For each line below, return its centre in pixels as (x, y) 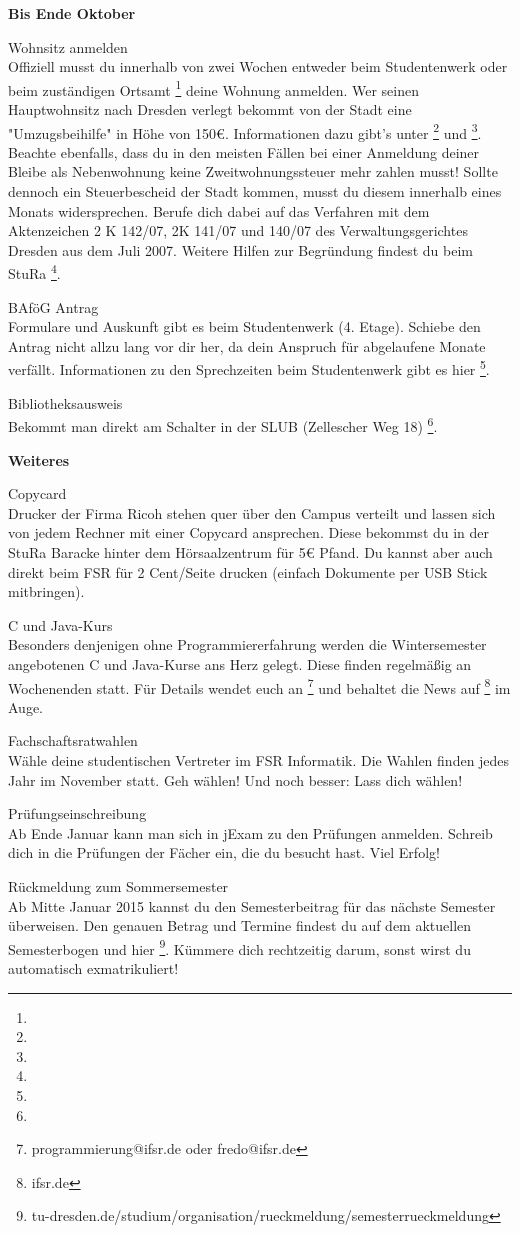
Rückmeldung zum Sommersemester (118, 885)
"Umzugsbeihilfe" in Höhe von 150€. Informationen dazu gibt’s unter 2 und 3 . (245, 131)
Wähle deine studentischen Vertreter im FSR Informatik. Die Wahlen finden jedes (259, 759)
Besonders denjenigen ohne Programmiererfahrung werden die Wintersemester (247, 644)
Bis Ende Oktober (72, 13)
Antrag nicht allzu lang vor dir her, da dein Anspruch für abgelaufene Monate (247, 345)
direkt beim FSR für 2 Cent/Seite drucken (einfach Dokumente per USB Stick (248, 571)
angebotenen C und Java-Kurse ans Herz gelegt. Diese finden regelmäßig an (240, 663)
